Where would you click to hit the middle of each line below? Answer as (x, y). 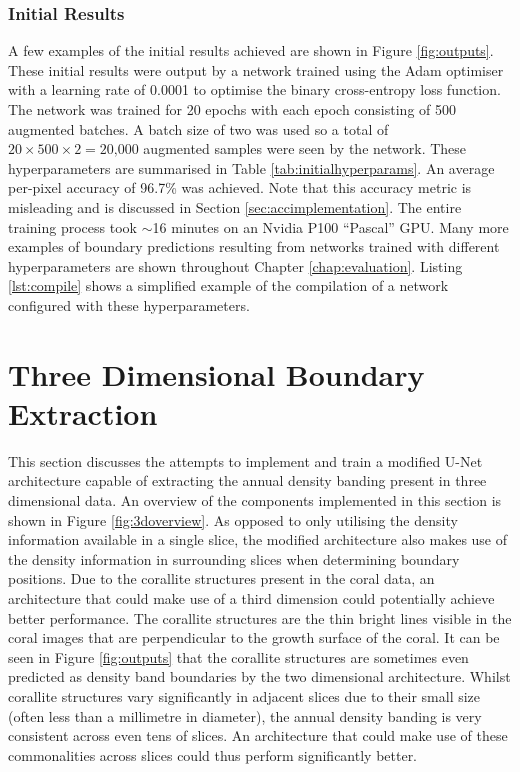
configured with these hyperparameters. (129, 304)
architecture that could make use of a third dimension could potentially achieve (251, 598)
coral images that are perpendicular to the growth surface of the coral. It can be (254, 637)
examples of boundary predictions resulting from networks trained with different (254, 246)
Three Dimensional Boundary (216, 373)
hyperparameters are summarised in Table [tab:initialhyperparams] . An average (251, 167)
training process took (72, 226)
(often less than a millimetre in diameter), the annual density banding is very (245, 715)
